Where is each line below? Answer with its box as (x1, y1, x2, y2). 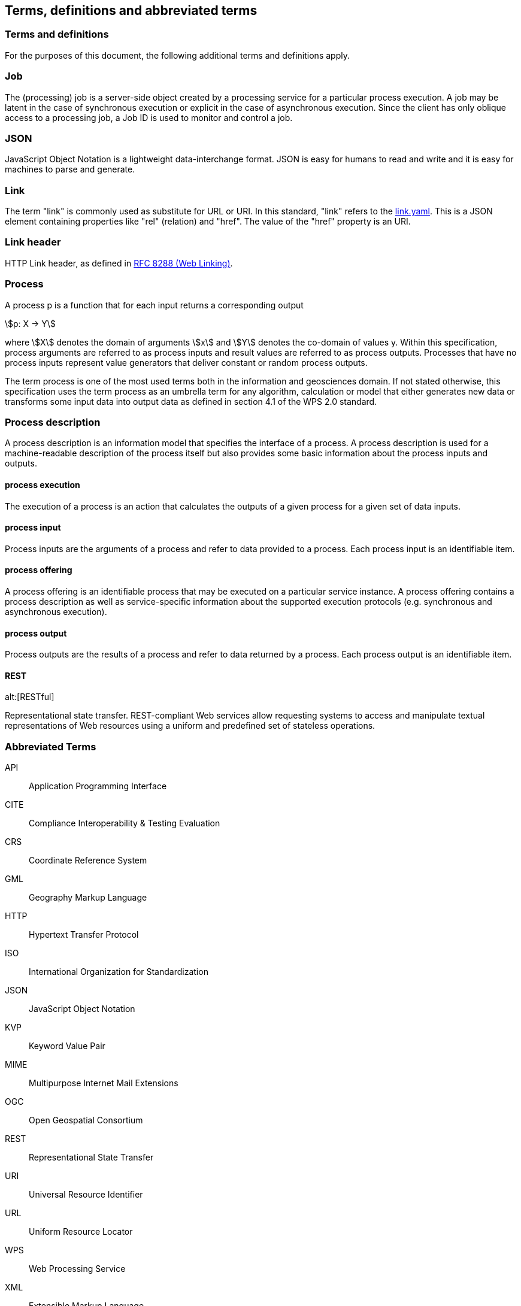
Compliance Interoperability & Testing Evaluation (29, 818, 220, 829)
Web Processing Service (29, 1263, 126, 1274)
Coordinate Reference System (29, 855, 147, 866)
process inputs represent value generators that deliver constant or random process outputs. (5, 357, 368, 368)
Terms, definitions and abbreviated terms (5, 3, 258, 18)
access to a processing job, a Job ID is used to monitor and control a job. (5, 112, 293, 123)
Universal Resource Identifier (29, 1189, 143, 1200)
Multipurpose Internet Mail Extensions (29, 1078, 178, 1089)
